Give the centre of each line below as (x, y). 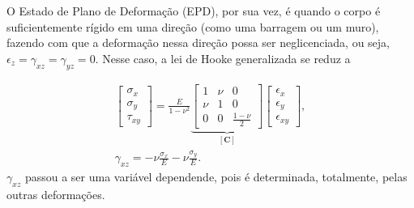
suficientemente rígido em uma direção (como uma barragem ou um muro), (193, 26)
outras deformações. (56, 194)
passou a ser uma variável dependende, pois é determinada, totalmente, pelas (216, 177)
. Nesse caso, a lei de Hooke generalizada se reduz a (223, 58)
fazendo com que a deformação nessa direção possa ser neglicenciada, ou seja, (198, 42)
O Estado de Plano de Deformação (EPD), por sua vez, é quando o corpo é (194, 11)
